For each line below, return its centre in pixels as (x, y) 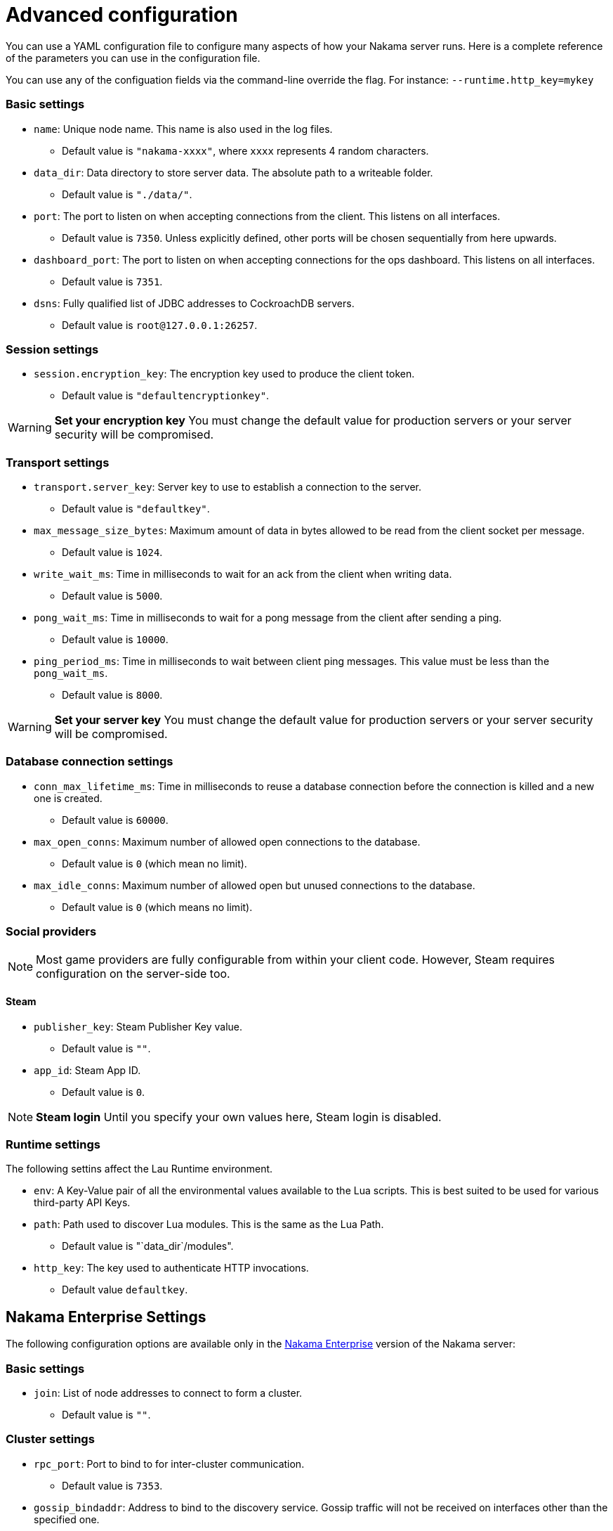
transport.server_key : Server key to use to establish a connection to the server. (228, 487)
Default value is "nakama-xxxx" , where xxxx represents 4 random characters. (245, 150)
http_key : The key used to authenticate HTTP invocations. (171, 1268)
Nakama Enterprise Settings (106, 1317)
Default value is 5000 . (112, 596)
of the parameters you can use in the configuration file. (133, 58)
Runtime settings (53, 1145)
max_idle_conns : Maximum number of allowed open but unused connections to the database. (255, 885)
